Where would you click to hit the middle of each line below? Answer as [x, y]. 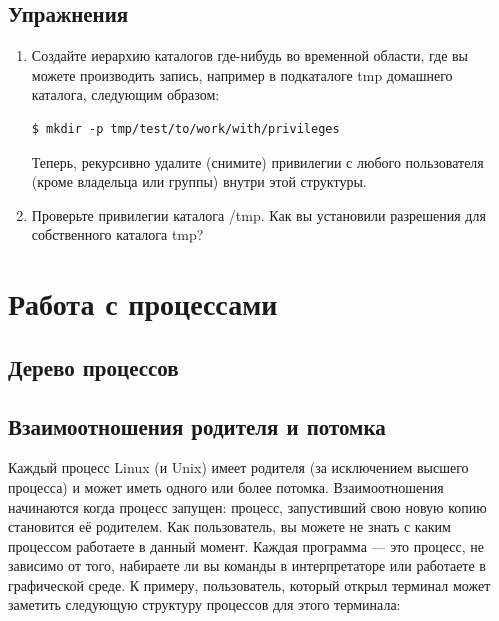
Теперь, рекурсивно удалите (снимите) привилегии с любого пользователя [257, 161]
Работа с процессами [143, 303]
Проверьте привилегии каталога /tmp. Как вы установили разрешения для [258, 214]
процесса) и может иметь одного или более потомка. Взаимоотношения [226, 486]
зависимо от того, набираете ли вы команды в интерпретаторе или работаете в [247, 565]
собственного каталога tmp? [117, 234]
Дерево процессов [93, 366]
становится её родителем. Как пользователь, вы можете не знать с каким [229, 526]
